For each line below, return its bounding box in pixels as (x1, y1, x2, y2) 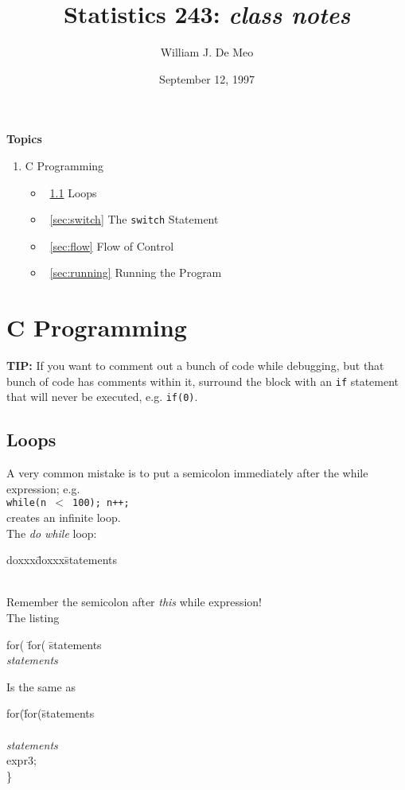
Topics (6, 130, 42, 147)
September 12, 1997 (159, 70, 255, 87)
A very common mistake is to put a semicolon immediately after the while (6, 465, 368, 481)
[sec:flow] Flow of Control (49, 237, 174, 254)
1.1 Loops (49, 184, 97, 200)
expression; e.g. (6, 480, 80, 496)
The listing (6, 609, 60, 625)
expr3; (6, 752, 37, 769)
